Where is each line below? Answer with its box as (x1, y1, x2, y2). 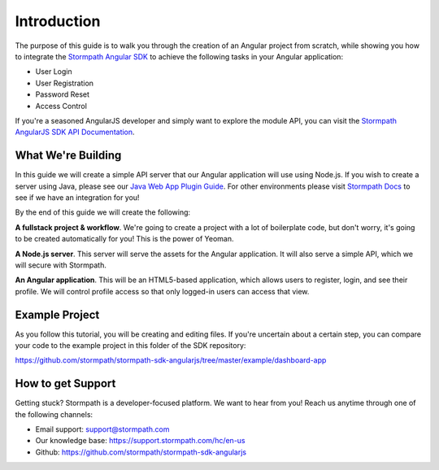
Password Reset (35, 89, 89, 99)
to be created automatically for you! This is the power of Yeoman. (15, 234, 235, 244)
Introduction (15, 12, 101, 30)
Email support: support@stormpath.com (35, 424, 170, 434)
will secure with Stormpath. (15, 260, 107, 270)
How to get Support (15, 376, 116, 390)
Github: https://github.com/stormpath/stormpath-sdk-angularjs (35, 447, 247, 457)
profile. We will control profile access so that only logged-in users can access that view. (15, 286, 310, 296)
